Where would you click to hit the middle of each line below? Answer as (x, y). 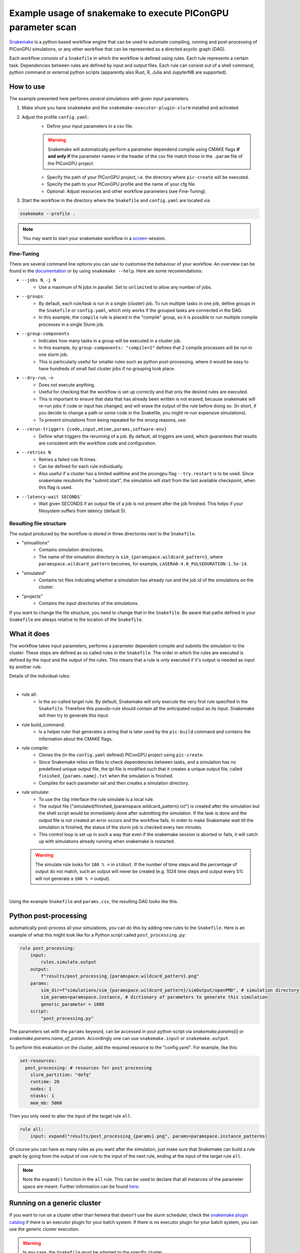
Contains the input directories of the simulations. (89, 603)
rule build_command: (43, 725)
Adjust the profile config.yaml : (55, 117)
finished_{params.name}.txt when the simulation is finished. (106, 776)
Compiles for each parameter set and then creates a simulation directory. (114, 783)
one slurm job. (53, 355)
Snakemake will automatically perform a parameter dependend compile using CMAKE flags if (144, 149)
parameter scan (43, 27)
